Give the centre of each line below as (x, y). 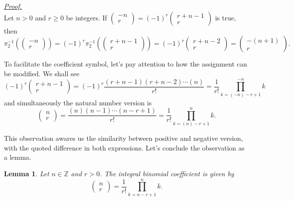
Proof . (13, 6)
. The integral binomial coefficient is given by (167, 173)
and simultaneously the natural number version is (78, 102)
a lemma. (18, 157)
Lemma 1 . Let (27, 173)
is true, (225, 17)
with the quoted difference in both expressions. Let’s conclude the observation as (124, 147)
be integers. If (86, 17)
